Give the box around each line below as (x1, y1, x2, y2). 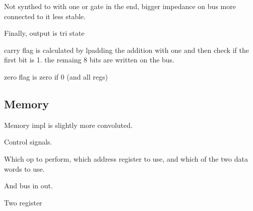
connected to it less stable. (4, 11, 86, 21)
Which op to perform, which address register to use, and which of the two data (4, 153, 248, 164)
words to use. (4, 163, 45, 174)
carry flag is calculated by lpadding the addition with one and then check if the (4, 44, 249, 55)
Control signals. (4, 136, 52, 147)
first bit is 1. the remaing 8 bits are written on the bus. (4, 54, 175, 65)
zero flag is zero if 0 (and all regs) (4, 71, 108, 82)
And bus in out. (4, 180, 53, 191)
